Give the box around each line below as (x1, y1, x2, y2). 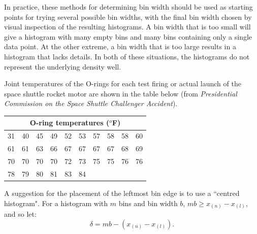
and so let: (4, 209, 37, 219)
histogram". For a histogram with (4, 197, 108, 208)
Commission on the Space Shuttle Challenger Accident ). (4, 98, 178, 109)
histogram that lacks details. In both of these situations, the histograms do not (4, 51, 250, 61)
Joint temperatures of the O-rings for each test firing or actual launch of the (4, 78, 241, 89)
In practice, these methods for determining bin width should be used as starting (4, 2, 253, 12)
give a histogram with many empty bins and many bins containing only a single (4, 31, 252, 42)
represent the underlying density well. (4, 61, 121, 72)
